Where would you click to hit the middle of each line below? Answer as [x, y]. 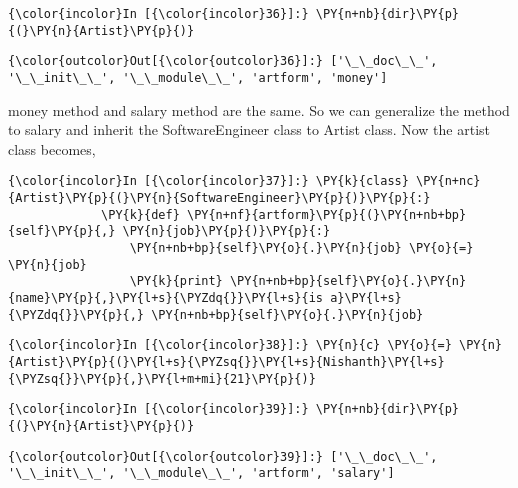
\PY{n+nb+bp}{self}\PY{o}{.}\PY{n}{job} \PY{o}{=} [301, 248]
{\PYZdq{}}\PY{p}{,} [76, 314]
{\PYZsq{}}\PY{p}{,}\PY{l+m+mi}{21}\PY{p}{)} [162, 378]
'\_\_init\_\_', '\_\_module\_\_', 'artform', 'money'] [198, 77]
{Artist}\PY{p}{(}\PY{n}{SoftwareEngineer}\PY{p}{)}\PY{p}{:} [219, 198]
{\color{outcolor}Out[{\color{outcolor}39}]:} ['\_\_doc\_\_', [223, 456]
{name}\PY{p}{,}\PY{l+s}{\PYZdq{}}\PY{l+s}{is [165, 298]
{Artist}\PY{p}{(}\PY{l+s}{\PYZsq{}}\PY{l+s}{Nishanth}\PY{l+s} [226, 361]
